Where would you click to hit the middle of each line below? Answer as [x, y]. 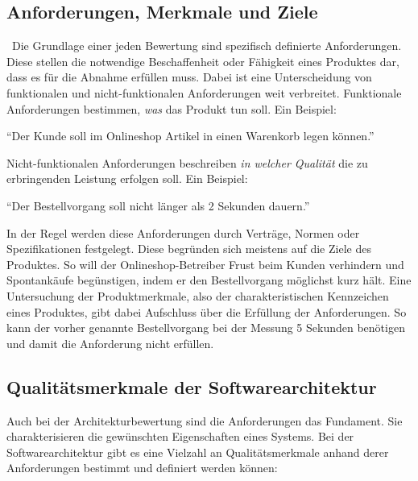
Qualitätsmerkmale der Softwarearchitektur [192, 386]
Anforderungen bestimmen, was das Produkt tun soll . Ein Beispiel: [172, 108]
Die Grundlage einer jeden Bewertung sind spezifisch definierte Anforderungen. [207, 46]
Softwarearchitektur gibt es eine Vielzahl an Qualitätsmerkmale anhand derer [198, 452]
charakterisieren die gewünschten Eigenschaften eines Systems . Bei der [180, 436]
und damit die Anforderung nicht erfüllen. [110, 343]
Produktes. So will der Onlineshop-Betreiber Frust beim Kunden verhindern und [205, 264]
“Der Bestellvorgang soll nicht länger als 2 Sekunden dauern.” [158, 205]
